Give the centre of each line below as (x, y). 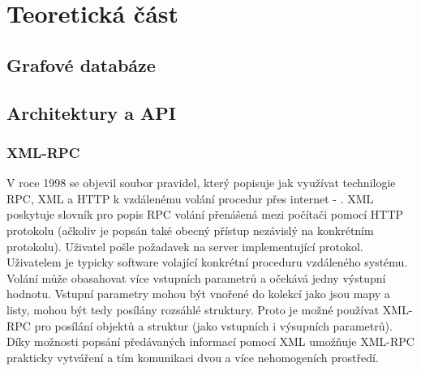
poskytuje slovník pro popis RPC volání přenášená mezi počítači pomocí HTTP (205, 214)
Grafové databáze (81, 64)
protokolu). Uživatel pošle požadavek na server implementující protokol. (185, 246)
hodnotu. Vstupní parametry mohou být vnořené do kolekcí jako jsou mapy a (198, 294)
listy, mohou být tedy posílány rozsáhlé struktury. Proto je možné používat (193, 309)
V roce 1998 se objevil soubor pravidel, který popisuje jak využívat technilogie (201, 183)
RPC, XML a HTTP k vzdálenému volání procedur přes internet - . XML (190, 198)
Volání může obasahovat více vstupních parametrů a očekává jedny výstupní (196, 277)
